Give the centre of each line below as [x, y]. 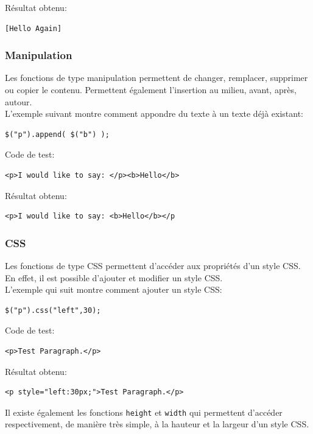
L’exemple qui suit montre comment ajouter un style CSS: [114, 289]
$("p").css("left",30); [53, 310]
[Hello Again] [33, 28]
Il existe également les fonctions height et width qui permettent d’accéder [144, 412]
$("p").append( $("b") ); [57, 134]
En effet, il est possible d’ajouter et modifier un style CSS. [114, 277]
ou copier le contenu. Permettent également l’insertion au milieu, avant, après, [151, 89]
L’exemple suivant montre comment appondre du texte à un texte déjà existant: [154, 114]
